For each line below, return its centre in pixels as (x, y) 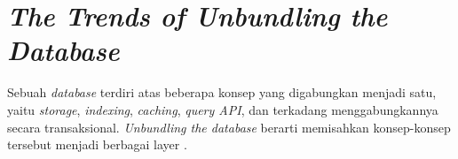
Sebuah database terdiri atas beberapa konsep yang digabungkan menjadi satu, (222, 92)
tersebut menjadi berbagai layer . (97, 144)
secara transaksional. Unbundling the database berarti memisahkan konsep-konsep (229, 127)
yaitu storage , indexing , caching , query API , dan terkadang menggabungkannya (223, 109)
